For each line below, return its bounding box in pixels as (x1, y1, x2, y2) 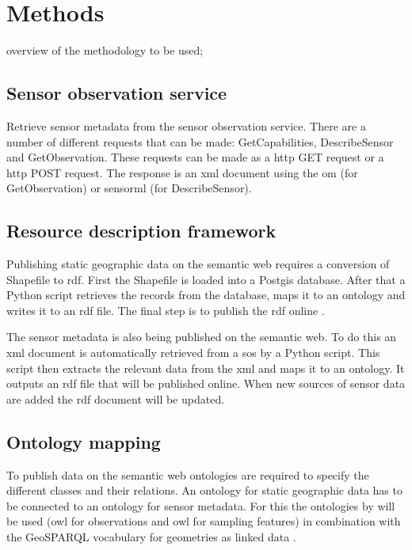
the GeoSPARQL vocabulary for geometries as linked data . (6, 529, 296, 545)
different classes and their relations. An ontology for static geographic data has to (6, 482, 402, 499)
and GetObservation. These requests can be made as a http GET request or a (6, 149, 384, 165)
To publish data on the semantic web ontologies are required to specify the (6, 466, 369, 483)
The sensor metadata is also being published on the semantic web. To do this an (6, 328, 397, 345)
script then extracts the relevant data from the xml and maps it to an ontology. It (6, 359, 405, 376)
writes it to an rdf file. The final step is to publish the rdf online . (6, 302, 325, 318)
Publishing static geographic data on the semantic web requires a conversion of (6, 256, 390, 272)
